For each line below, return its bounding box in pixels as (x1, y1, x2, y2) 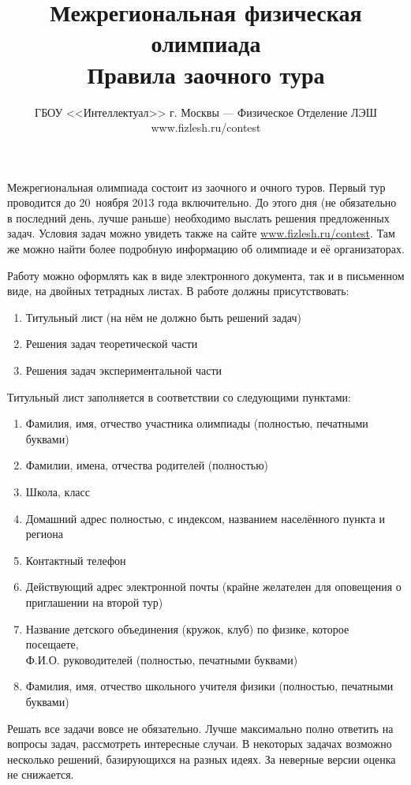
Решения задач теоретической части (25, 335, 198, 352)
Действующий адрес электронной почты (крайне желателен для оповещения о (25, 578, 402, 595)
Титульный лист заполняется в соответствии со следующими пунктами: (7, 388, 351, 405)
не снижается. (7, 766, 74, 783)
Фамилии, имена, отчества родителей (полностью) (25, 457, 269, 473)
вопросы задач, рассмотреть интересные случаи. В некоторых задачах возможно (7, 735, 392, 752)
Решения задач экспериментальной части (25, 362, 222, 379)
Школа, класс (25, 484, 91, 499)
